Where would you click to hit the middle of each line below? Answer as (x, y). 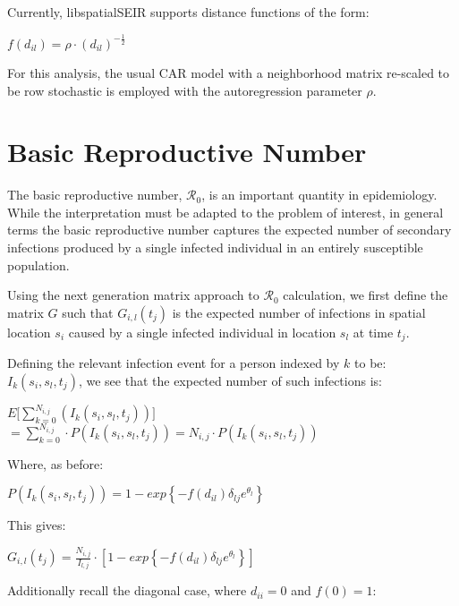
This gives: (37, 525)
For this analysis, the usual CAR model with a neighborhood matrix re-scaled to (229, 72)
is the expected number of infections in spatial (299, 312)
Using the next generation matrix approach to (133, 295)
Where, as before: (55, 463)
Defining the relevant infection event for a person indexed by (174, 363)
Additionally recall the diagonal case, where (127, 590)
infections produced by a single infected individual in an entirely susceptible (215, 248)
